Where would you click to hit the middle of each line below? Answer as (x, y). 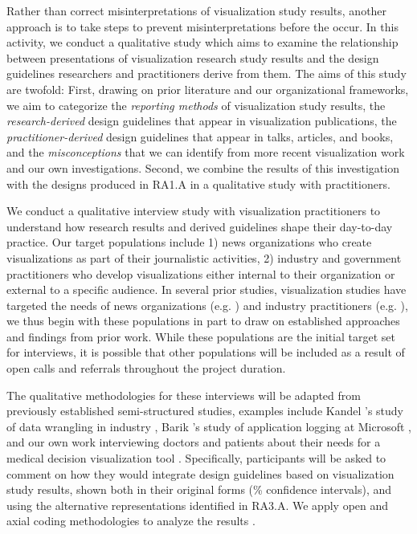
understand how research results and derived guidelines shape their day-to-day (200, 226)
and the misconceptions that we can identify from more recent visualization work (206, 152)
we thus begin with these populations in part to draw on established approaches (203, 321)
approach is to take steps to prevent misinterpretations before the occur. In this (202, 26)
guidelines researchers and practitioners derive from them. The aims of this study (206, 73)
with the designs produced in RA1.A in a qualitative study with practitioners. (198, 183)
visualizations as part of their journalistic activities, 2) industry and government (204, 257)
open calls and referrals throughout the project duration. (146, 368)
